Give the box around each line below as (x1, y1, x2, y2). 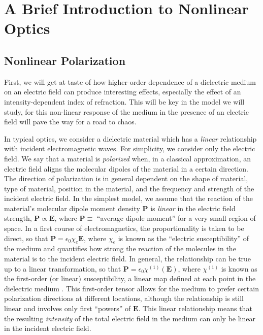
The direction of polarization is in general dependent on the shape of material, (4, 173, 248, 184)
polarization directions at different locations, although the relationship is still (4, 293, 244, 304)
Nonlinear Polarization (4, 52, 126, 68)
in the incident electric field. (4, 323, 91, 333)
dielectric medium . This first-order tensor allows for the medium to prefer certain (4, 283, 259, 293)
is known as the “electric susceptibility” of (118, 232, 249, 243)
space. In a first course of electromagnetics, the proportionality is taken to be (4, 223, 244, 233)
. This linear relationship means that (138, 303, 252, 314)
